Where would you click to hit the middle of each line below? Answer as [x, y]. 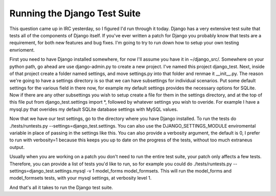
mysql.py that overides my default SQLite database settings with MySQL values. [94, 109]
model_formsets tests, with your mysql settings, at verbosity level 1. [80, 178]
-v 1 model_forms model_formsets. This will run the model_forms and [159, 170]
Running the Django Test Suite [75, 13]
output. [17, 147]
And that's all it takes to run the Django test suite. [61, 187]
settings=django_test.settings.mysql [48, 170]
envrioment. [22, 50]
